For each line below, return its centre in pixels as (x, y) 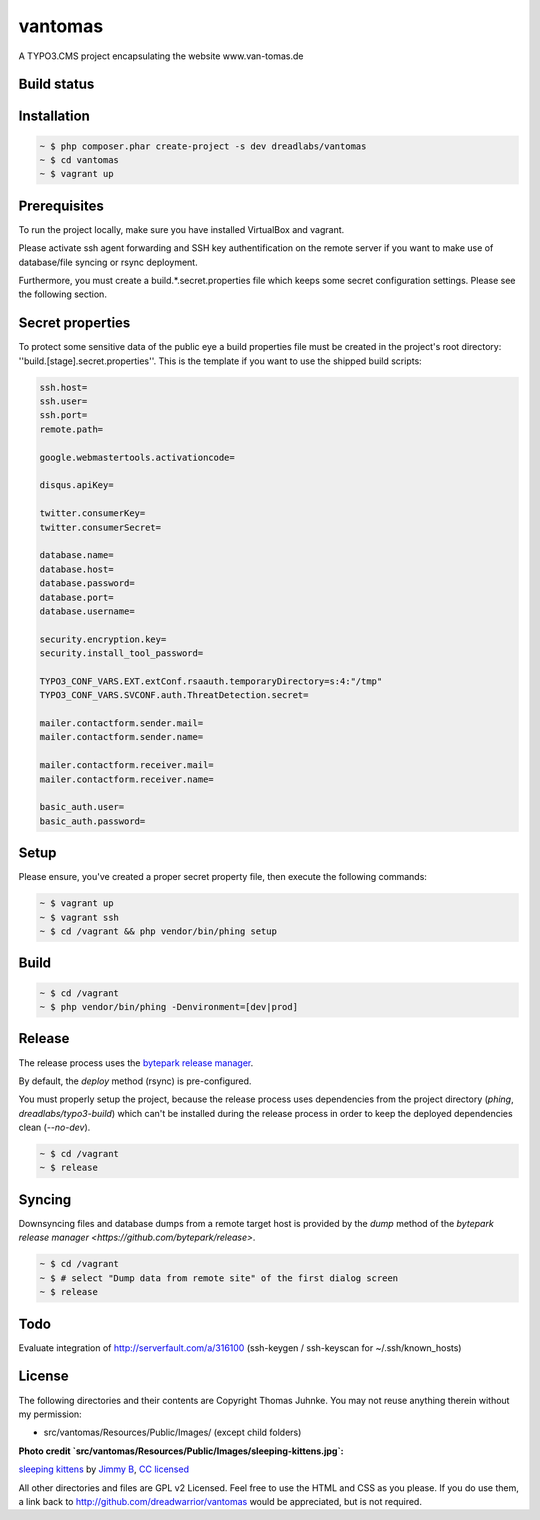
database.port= (76, 597)
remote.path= (71, 429)
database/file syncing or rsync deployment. (108, 262)
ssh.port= (63, 415)
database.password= (87, 583)
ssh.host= (63, 387)
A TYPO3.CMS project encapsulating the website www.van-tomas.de (161, 56)
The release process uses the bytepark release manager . (136, 1062)
